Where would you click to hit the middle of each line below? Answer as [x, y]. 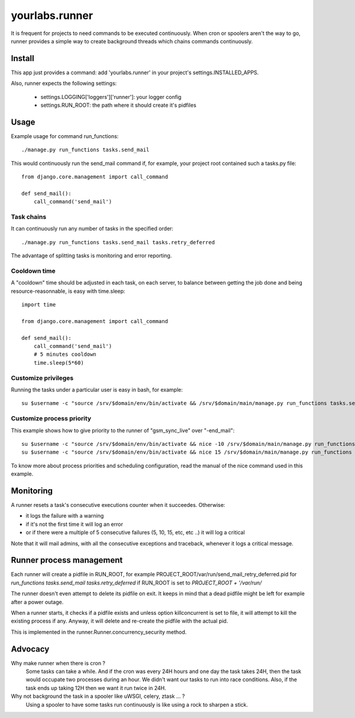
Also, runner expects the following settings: [64, 84]
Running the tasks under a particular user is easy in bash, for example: [97, 390]
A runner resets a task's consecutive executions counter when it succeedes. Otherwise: [118, 505]
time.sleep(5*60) [59, 363]
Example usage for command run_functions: [65, 136]
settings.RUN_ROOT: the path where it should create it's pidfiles [118, 105]
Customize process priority [51, 419]
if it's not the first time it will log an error [75, 524]
